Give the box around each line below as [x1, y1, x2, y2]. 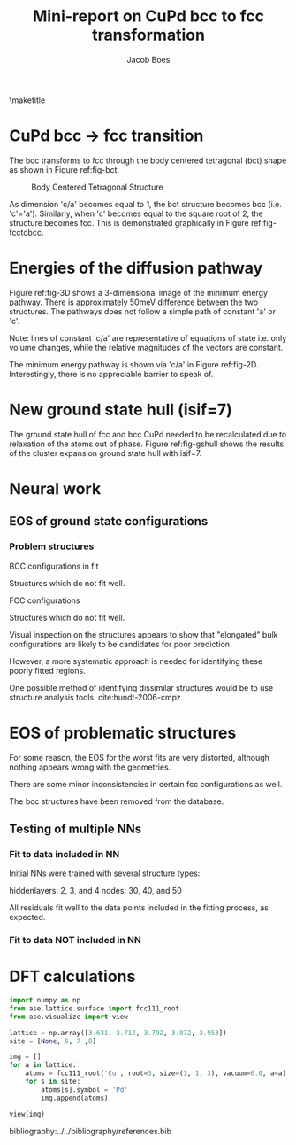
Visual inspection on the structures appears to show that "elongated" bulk [9, 629, 278, 639]
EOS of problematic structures [9, 723, 237, 743]
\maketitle [9, 95, 46, 105]
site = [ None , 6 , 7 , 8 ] [9, 1036, 97, 1046]
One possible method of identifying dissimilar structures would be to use [9, 682, 274, 692]
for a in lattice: [9, 1061, 77, 1070]
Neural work [9, 478, 102, 499]
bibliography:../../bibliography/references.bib [9, 1126, 172, 1136]
